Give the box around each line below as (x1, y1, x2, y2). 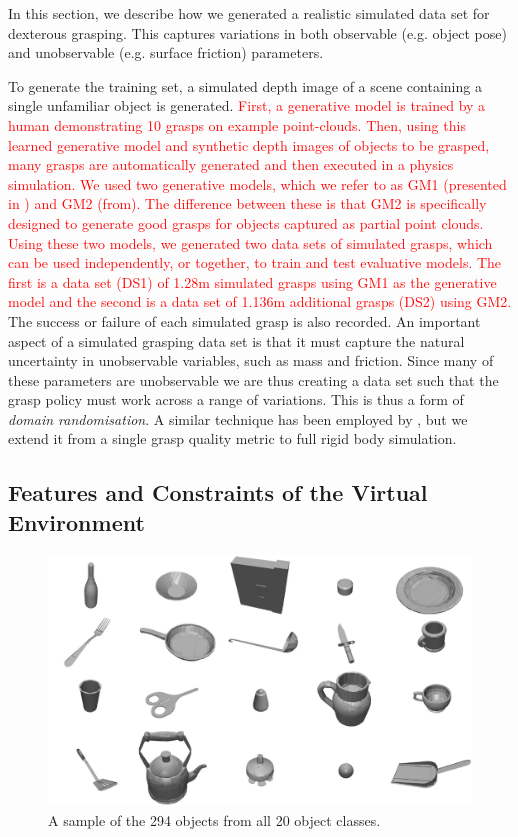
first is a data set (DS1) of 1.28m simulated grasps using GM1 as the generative (8, 271, 497, 292)
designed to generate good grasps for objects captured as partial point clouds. (8, 212, 484, 233)
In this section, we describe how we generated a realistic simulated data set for (8, 3, 490, 23)
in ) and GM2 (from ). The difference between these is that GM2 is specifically (8, 193, 487, 214)
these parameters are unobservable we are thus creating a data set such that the (8, 369, 499, 390)
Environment (8, 506, 145, 537)
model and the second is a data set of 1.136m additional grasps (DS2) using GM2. (8, 291, 512, 312)
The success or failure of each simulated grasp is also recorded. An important (8, 310, 481, 331)
